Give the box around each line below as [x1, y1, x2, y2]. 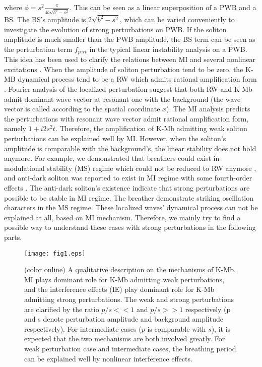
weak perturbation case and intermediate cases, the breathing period [24, 343, 236, 353]
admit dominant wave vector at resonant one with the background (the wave [4, 93, 241, 104]
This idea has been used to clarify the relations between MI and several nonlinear [4, 54, 256, 65]
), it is [211, 323, 231, 334]
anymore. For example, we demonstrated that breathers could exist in [4, 153, 220, 163]
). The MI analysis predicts [166, 103, 250, 114]
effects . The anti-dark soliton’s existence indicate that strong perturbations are [4, 182, 250, 193]
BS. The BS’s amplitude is [4, 14, 86, 24]
